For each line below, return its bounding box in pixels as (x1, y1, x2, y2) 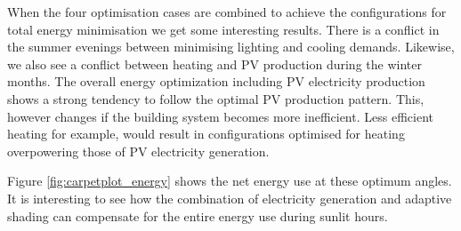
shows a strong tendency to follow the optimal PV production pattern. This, (7, 89, 425, 108)
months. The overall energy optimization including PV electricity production (7, 72, 425, 91)
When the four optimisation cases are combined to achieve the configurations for (7, 3, 447, 20)
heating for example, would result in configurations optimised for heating (7, 124, 405, 143)
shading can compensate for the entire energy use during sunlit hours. (7, 206, 388, 225)
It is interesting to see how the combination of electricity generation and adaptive (7, 188, 452, 207)
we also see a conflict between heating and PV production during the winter (7, 54, 422, 73)
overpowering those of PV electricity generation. (7, 141, 270, 160)
